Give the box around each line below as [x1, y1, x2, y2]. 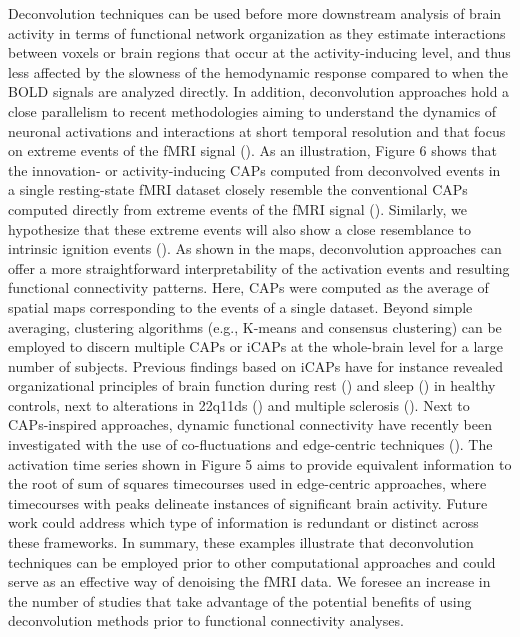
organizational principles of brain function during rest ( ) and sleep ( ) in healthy [8, 375, 496, 396]
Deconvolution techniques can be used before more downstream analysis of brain [8, 3, 502, 23]
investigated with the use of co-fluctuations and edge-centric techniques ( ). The [8, 434, 493, 455]
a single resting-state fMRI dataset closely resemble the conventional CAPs [8, 179, 468, 200]
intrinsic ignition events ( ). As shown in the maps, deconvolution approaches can [8, 238, 502, 259]
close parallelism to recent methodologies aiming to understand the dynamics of [8, 100, 497, 121]
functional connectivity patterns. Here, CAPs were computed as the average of [8, 277, 489, 298]
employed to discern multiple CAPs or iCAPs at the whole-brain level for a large [8, 336, 504, 357]
